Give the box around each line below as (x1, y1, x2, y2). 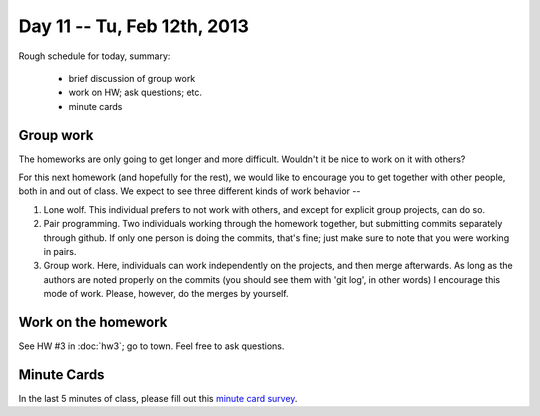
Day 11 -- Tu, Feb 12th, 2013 (18, 15, 250, 37)
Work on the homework (18, 313, 168, 330)
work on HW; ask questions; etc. (68, 86, 203, 99)
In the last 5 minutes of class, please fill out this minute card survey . (18, 392, 298, 404)
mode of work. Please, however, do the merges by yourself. (43, 288, 289, 300)
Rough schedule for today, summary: (18, 50, 171, 62)
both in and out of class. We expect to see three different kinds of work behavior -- (18, 185, 361, 197)
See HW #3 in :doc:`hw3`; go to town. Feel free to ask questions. (18, 340, 285, 352)
